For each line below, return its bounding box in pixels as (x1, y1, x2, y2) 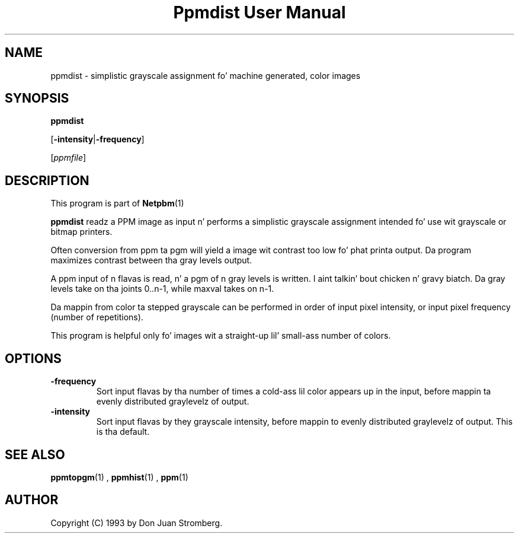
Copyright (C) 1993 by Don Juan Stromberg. (50, 517, 223, 528)
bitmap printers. (50, 227, 113, 237)
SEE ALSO (5, 447, 65, 462)
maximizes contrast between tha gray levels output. (50, 255, 252, 266)
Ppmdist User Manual (173, 2, 346, 23)
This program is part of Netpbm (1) (50, 198, 184, 209)
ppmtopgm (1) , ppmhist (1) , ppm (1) (50, 472, 188, 482)
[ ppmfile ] (50, 152, 86, 163)
